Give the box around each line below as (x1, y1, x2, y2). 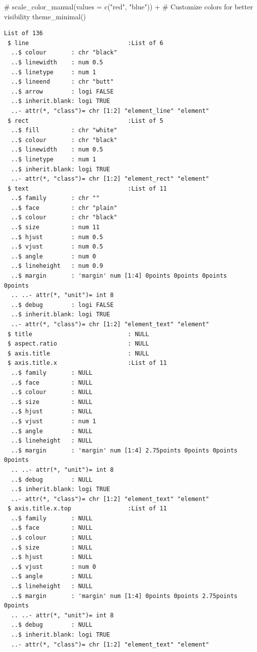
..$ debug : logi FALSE (11, 301, 114, 308)
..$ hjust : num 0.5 (11, 233, 103, 241)
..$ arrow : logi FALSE (11, 88, 114, 95)
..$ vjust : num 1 (11, 417, 96, 425)
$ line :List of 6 (7, 39, 164, 47)
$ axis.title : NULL (7, 350, 149, 357)
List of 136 (4, 30, 43, 37)
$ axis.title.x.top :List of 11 (7, 505, 167, 512)
